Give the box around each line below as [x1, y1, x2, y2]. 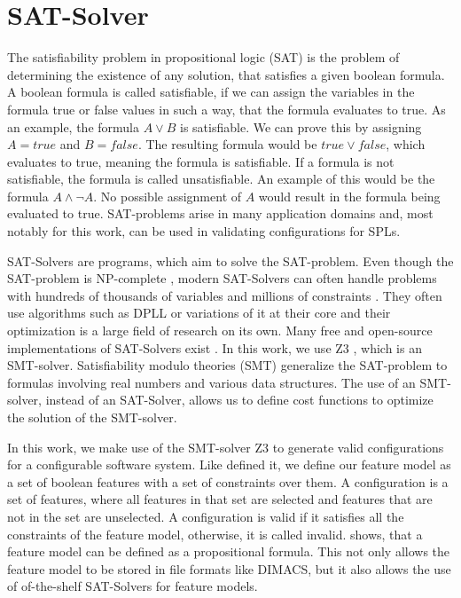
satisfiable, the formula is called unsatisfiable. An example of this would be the [7, 169, 435, 188]
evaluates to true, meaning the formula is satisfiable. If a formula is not [7, 152, 395, 170]
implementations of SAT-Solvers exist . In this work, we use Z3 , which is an [7, 338, 422, 357]
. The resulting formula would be [137, 135, 317, 153]
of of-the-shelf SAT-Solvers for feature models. [7, 577, 258, 595]
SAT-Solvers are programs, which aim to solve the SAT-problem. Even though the [7, 251, 454, 270]
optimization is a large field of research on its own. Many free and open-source [7, 321, 433, 340]
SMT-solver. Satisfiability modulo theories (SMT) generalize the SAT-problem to [7, 356, 448, 374]
